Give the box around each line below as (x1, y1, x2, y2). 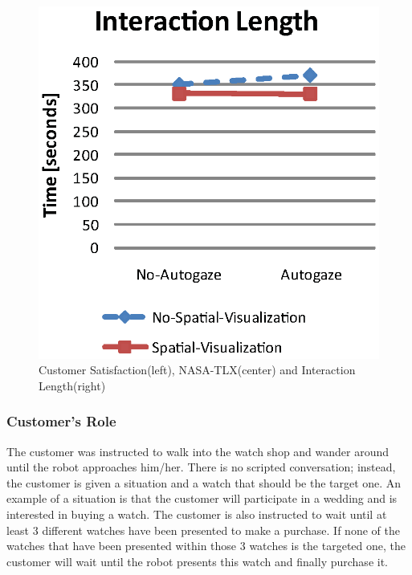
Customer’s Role (6, 411, 116, 431)
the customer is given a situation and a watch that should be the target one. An (6, 474, 402, 491)
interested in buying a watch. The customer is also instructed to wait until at (6, 505, 387, 522)
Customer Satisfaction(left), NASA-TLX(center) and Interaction (39, 361, 356, 378)
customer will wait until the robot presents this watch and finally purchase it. (6, 553, 388, 569)
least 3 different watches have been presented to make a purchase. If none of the (6, 521, 400, 538)
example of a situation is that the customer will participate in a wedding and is (6, 490, 398, 507)
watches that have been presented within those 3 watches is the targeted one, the (6, 537, 406, 554)
